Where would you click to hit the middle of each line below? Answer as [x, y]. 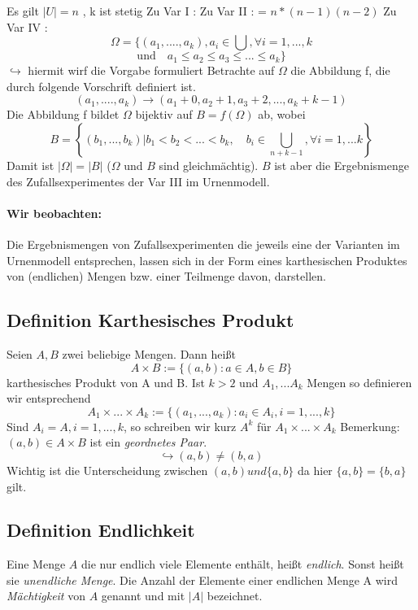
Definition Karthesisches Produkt [150, 320]
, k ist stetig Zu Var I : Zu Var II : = [174, 11]
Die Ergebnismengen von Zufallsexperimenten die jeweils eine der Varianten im [203, 244]
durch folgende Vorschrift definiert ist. [101, 86]
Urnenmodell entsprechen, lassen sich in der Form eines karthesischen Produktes [207, 260]
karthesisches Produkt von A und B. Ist [106, 382]
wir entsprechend [49, 398]
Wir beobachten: [54, 213]
